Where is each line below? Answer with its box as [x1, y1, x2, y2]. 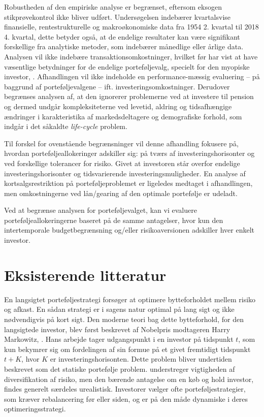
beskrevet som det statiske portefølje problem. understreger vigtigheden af [4, 363, 235, 374]
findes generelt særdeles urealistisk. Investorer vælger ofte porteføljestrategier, [4, 383, 246, 394]
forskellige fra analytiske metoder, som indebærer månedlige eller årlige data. [4, 41, 244, 52]
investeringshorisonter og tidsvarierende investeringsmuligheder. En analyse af [4, 168, 246, 178]
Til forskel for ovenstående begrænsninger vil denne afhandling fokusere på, [4, 138, 239, 148]
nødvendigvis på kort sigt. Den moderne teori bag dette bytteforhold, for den [4, 313, 244, 324]
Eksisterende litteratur [4, 264, 167, 285]
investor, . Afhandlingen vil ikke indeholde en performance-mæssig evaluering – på [4, 71, 260, 82]
